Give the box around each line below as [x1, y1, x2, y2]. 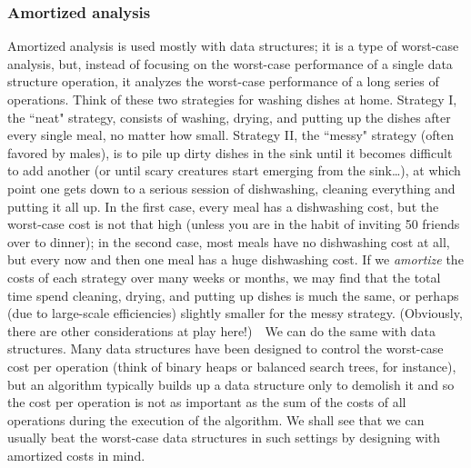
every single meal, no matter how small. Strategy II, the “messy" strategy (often [7, 125, 455, 144]
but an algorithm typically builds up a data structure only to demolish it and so [7, 374, 455, 393]
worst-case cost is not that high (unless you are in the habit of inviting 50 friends [7, 214, 460, 234]
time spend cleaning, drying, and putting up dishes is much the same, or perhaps [7, 285, 459, 304]
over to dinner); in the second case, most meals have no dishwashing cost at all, [7, 232, 450, 251]
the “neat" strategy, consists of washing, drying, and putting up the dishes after [7, 107, 451, 126]
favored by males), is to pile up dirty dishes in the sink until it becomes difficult [7, 143, 453, 162]
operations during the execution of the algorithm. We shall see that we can [7, 410, 425, 429]
